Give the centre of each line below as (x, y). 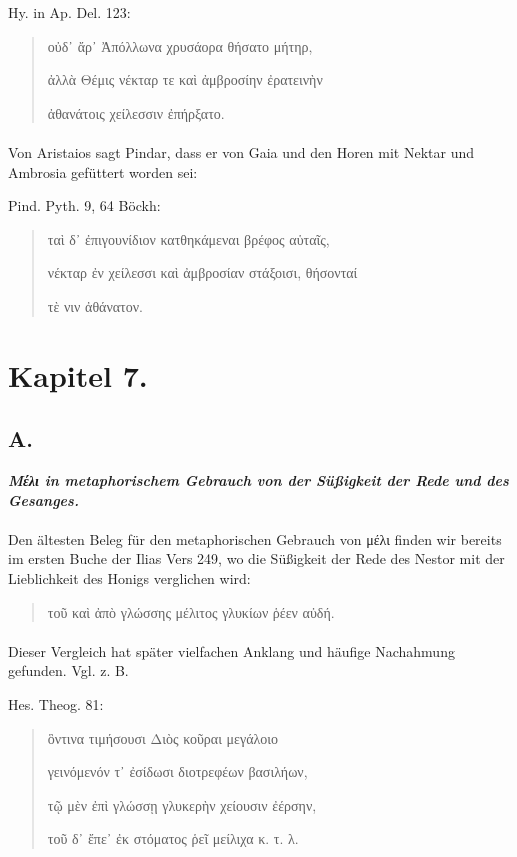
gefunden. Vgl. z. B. (68, 670)
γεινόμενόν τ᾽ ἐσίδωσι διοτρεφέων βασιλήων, (177, 771)
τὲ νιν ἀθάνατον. (95, 305)
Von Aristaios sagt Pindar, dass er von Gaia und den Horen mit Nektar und (241, 151)
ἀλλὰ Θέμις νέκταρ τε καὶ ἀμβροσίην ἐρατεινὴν (185, 79)
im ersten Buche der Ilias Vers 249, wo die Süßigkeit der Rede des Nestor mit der (256, 558)
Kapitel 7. (78, 374)
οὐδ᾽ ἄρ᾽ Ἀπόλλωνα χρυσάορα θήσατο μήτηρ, (180, 45)
